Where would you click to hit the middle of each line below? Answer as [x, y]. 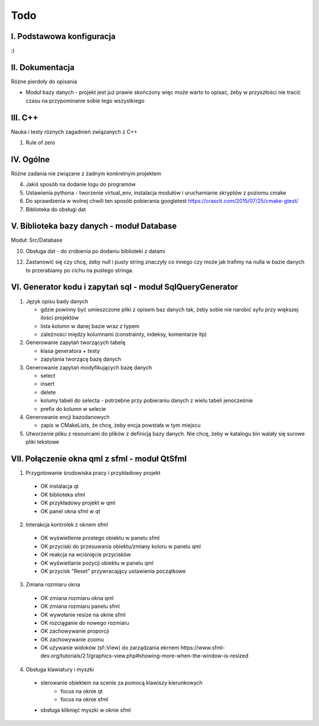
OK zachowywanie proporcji [75, 631]
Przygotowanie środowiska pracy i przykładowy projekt [93, 473]
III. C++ [25, 117]
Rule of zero [40, 142]
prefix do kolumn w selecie [73, 409]
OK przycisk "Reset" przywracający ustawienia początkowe [113, 571]
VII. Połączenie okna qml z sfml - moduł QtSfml [99, 458]
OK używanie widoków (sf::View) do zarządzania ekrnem [110, 648]
